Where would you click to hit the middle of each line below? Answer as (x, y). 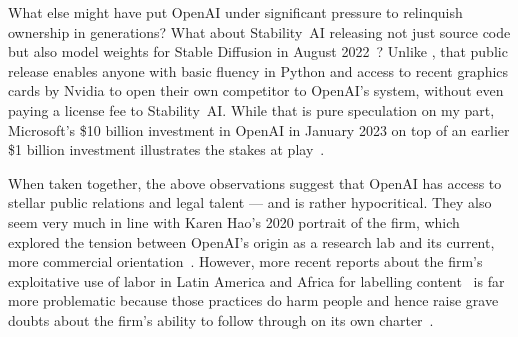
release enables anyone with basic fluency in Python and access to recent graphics (258, 70)
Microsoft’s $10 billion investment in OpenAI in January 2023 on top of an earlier (259, 129)
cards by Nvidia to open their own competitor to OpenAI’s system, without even (256, 90)
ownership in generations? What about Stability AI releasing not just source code (259, 31)
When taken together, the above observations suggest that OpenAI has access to (255, 182)
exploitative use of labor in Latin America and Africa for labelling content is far (256, 280)
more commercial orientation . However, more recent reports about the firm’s (245, 261)
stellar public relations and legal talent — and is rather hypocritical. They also (250, 202)
